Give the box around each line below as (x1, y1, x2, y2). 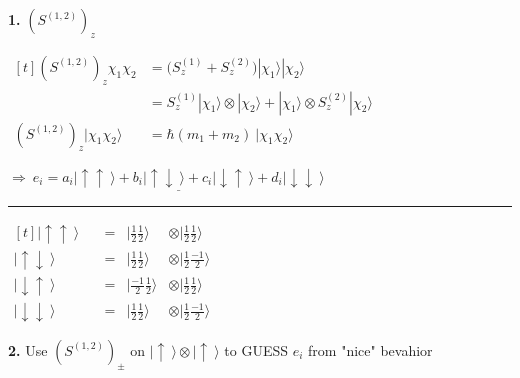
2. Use (8, 339, 48, 360)
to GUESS (224, 339, 289, 360)
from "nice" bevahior (308, 339, 433, 360)
